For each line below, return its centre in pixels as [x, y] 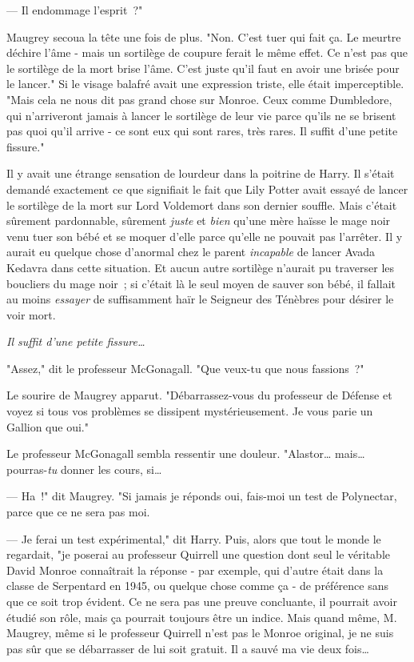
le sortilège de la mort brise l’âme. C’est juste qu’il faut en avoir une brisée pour [203, 68]
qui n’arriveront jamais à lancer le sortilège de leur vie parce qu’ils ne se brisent [201, 115]
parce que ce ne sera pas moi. [78, 512]
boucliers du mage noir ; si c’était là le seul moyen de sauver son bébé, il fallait [201, 283]
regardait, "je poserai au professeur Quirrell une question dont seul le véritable [199, 554]
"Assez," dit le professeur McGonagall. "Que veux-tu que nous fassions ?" [185, 368]
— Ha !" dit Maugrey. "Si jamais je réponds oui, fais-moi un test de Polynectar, [202, 496]
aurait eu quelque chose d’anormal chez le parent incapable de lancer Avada [191, 252]
